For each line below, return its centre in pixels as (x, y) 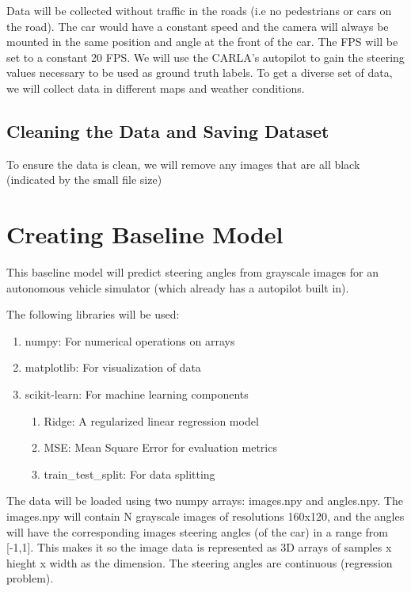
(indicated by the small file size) (84, 180)
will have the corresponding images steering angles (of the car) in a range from (197, 531)
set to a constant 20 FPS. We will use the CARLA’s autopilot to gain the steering (205, 57)
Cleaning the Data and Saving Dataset (168, 130)
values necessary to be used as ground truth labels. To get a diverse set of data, (200, 73)
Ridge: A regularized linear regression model (151, 420)
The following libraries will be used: (93, 314)
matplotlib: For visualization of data (113, 367)
